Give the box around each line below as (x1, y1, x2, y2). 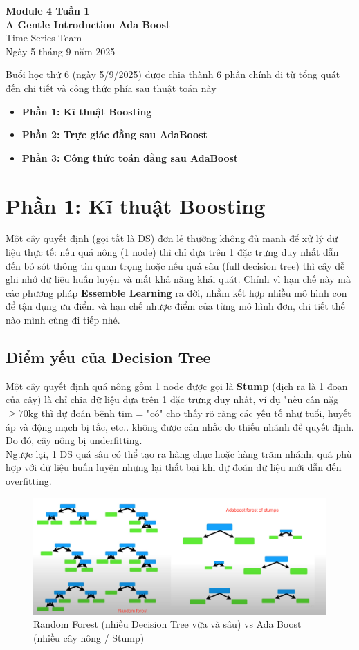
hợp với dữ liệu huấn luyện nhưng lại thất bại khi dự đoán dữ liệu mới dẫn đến (6, 460, 342, 474)
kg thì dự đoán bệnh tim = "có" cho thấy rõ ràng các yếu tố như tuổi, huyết (28, 406, 351, 420)
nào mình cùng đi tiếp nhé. (6, 313, 120, 327)
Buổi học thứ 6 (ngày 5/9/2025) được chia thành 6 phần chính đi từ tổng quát (6, 67, 340, 82)
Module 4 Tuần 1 (6, 3, 90, 17)
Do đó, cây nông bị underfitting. (6, 433, 142, 447)
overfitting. (6, 473, 52, 488)
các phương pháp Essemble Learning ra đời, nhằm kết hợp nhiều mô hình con (6, 285, 347, 299)
